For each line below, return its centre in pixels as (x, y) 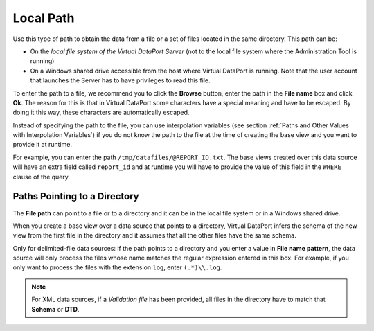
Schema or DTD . (55, 309)
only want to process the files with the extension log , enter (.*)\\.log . (117, 267)
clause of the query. (42, 177)
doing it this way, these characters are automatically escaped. (101, 113)
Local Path (44, 18)
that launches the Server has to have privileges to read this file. (120, 80)
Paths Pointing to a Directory (76, 196)
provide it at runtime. (43, 145)
